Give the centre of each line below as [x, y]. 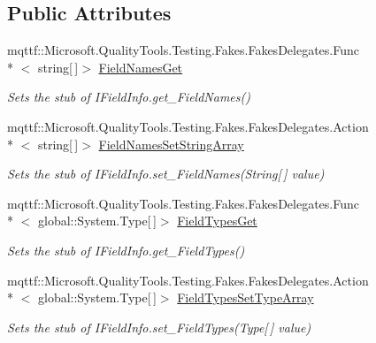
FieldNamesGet [141, 67]
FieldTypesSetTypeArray [246, 297]
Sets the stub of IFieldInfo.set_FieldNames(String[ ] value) [166, 174]
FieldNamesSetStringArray [171, 144]
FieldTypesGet [217, 221]
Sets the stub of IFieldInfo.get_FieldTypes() [126, 250]
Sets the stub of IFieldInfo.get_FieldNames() [129, 97]
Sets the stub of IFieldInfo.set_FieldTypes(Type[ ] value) [159, 327]
